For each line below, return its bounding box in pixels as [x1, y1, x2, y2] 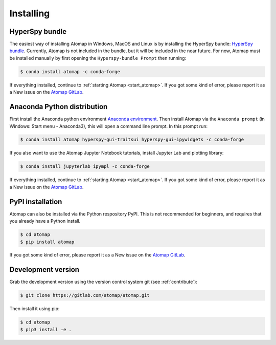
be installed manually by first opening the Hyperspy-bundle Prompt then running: [9, 55, 187, 61]
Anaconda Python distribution [9, 102, 108, 111]
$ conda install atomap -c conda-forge [20, 69, 120, 74]
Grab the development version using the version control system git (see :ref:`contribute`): [9, 279, 198, 285]
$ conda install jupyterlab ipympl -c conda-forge [20, 164, 150, 169]
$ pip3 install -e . [20, 327, 72, 332]
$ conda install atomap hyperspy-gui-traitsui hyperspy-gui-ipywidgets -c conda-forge [20, 137, 244, 143]
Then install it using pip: [9, 306, 60, 312]
